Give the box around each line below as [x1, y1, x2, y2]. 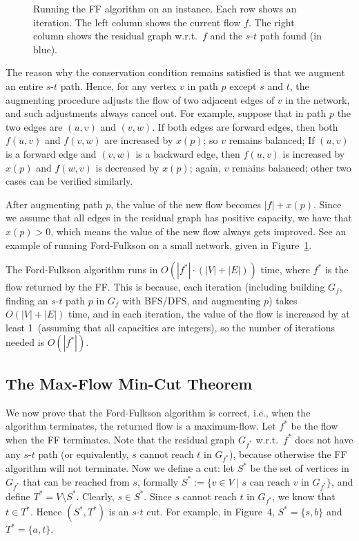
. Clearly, [76, 488, 115, 503]
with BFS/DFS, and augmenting [122, 293, 261, 307]
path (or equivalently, [38, 446, 129, 461]
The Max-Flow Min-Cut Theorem [6, 372, 253, 394]
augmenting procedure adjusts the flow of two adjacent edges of [6, 92, 275, 107]
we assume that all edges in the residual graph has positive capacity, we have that [6, 210, 352, 225]
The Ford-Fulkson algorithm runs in [6, 262, 158, 277]
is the [324, 262, 349, 277]
